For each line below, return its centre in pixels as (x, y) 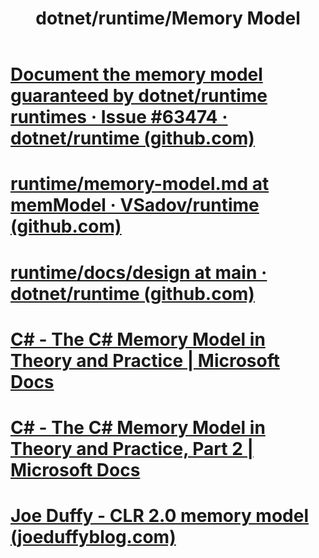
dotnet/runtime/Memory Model (168, 18)
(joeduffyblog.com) (93, 537)
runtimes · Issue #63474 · (119, 117)
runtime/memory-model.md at (140, 184)
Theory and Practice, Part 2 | (132, 448)
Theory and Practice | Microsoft (145, 360)
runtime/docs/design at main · (139, 272)
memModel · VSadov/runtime (135, 205)
